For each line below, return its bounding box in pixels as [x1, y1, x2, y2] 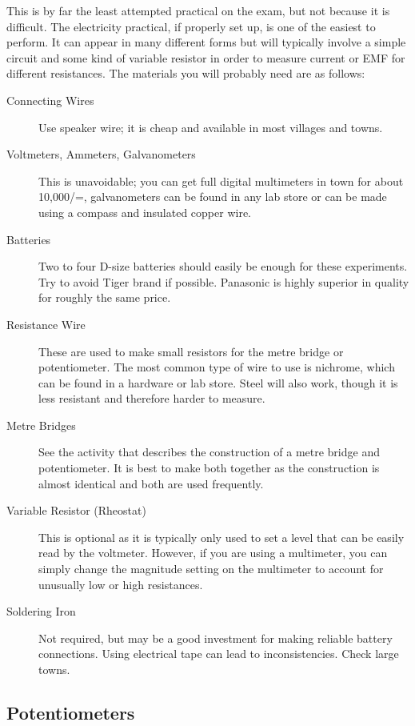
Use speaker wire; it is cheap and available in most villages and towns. [38, 118, 383, 135]
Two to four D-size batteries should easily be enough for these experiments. [38, 258, 408, 275]
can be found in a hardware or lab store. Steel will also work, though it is [38, 374, 398, 391]
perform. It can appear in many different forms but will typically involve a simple [6, 34, 406, 50]
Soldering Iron [6, 603, 76, 620]
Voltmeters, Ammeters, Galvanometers [6, 146, 196, 162]
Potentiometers [6, 700, 135, 724]
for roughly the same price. [38, 289, 171, 306]
